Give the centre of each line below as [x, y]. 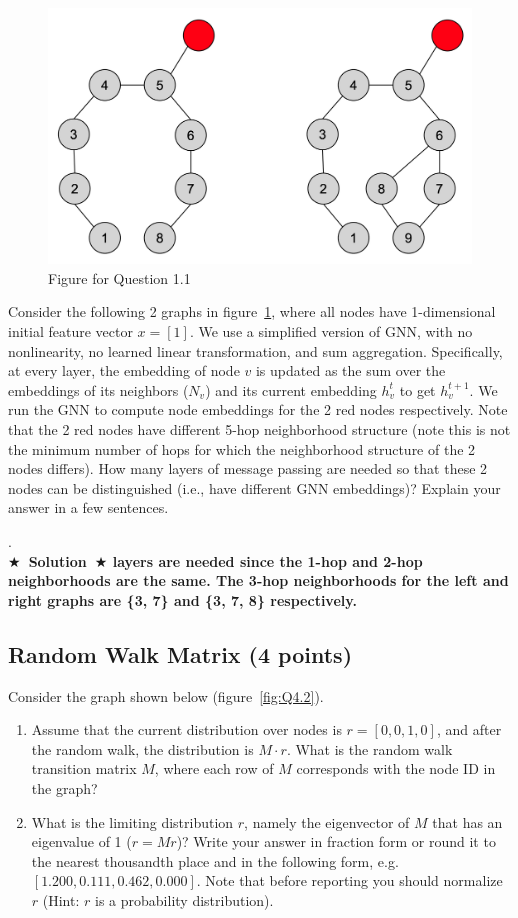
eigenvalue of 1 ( [81, 841]
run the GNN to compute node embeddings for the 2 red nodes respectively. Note [258, 409]
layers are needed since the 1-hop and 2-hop [267, 560]
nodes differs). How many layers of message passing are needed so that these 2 [248, 468]
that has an [467, 821]
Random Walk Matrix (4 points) [180, 653]
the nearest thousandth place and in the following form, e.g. [215, 860]
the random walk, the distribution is [142, 748]
